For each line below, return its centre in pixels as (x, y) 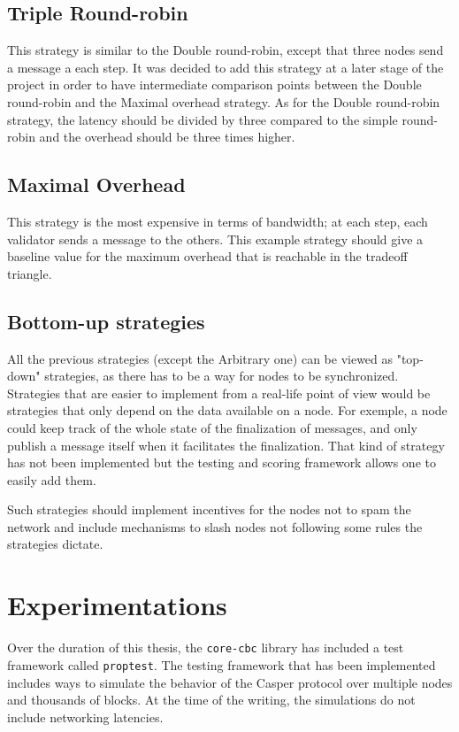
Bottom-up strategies (106, 321)
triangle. (30, 273)
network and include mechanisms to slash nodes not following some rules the (215, 526)
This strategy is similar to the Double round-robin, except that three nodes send (226, 50)
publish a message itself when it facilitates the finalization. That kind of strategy (226, 445)
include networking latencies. (85, 717)
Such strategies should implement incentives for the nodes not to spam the (209, 509)
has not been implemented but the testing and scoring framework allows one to (222, 462)
